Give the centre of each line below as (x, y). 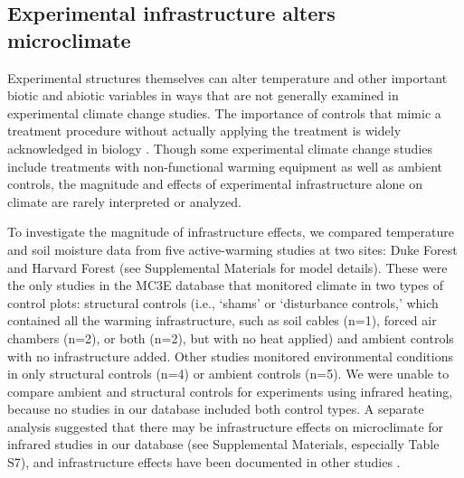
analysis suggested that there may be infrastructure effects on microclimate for (226, 426)
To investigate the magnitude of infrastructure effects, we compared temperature (231, 232)
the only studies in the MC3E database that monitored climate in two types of (225, 285)
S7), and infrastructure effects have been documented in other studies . (204, 462)
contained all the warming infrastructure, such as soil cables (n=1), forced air (222, 320)
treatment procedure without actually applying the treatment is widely (204, 131)
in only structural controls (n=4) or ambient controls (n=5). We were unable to (228, 374)
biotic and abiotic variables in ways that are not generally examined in (203, 95)
